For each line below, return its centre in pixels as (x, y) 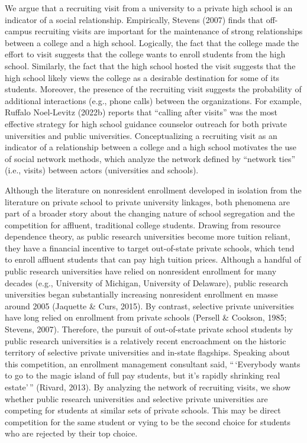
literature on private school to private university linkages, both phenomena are (147, 201)
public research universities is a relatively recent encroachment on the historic (146, 340)
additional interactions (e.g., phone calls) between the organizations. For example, (153, 100)
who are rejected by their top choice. (71, 433)
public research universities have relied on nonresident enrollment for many (141, 271)
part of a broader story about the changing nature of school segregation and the (150, 213)
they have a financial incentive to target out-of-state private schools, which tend (150, 248)
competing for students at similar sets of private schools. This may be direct (143, 410)
